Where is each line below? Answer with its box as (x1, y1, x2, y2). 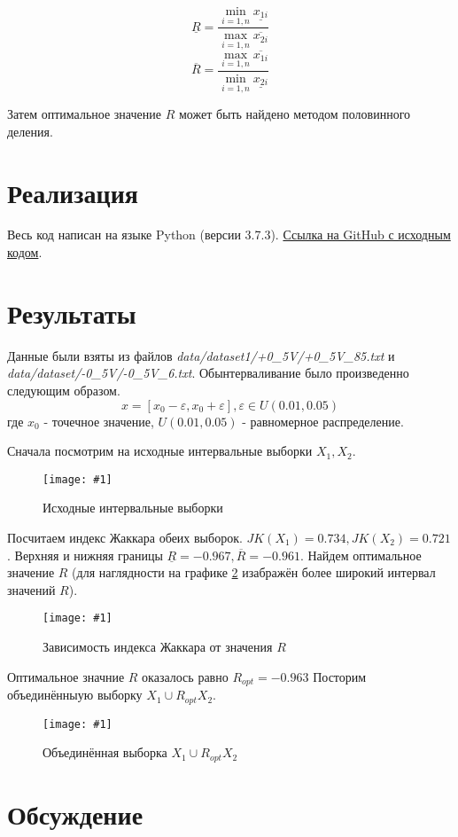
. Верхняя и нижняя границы (7, 545, 163, 564)
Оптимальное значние (7, 667, 125, 685)
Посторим (313, 667, 367, 685)
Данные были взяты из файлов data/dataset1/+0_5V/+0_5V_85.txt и (7, 346, 395, 364)
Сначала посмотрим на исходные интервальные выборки (7, 442, 313, 460)
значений (7, 580, 56, 598)
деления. (7, 121, 53, 140)
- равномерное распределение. (242, 411, 404, 430)
